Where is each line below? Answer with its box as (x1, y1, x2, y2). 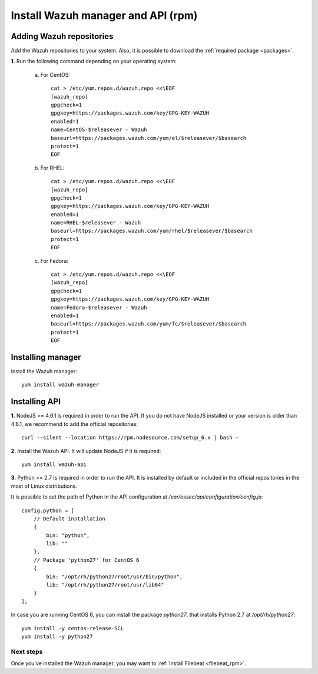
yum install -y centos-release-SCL (21, 625, 124, 631)
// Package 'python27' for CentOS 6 (33, 556, 140, 564)
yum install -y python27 (21, 633, 93, 640)
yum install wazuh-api (21, 461, 87, 468)
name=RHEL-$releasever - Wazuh (51, 219, 141, 226)
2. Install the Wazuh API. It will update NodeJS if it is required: (11, 447, 161, 454)
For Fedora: (40, 257, 69, 264)
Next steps (11, 647, 43, 656)
